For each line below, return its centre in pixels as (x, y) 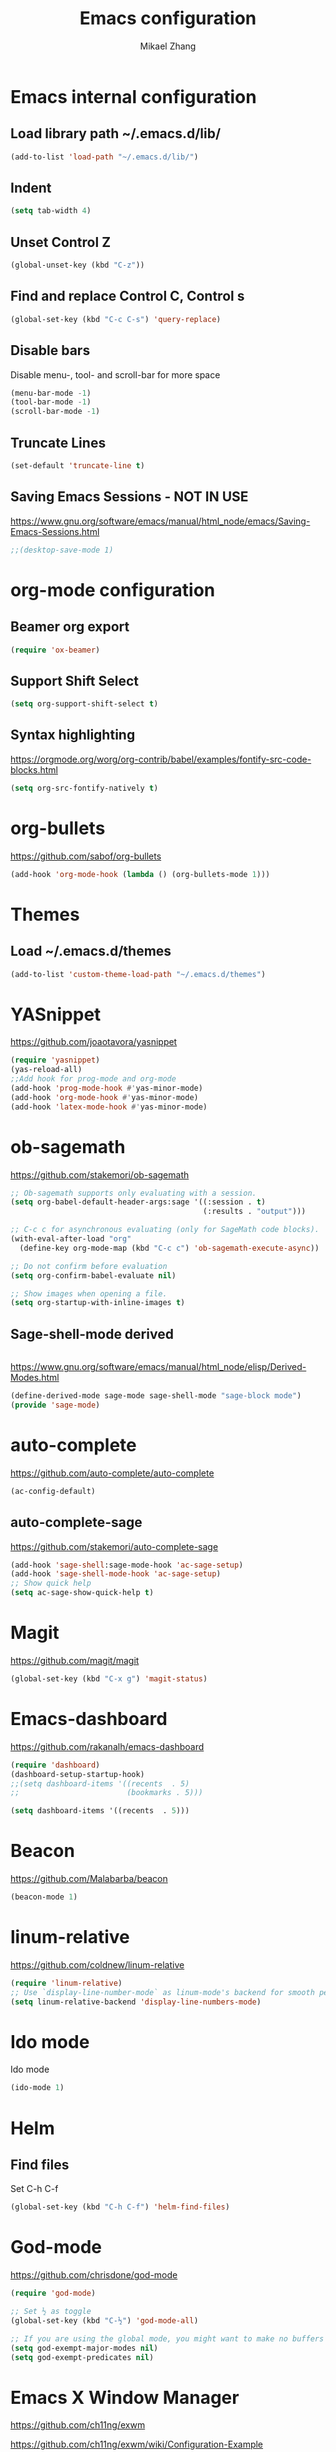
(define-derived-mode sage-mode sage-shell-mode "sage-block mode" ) (156, 1396)
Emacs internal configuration (133, 96)
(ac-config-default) (53, 1491)
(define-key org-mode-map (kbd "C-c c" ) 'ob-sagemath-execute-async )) (169, 1248)
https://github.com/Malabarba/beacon (89, 1879)
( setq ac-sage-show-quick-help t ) (82, 1593)
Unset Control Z (61, 242)
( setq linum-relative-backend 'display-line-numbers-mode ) (136, 2002)
